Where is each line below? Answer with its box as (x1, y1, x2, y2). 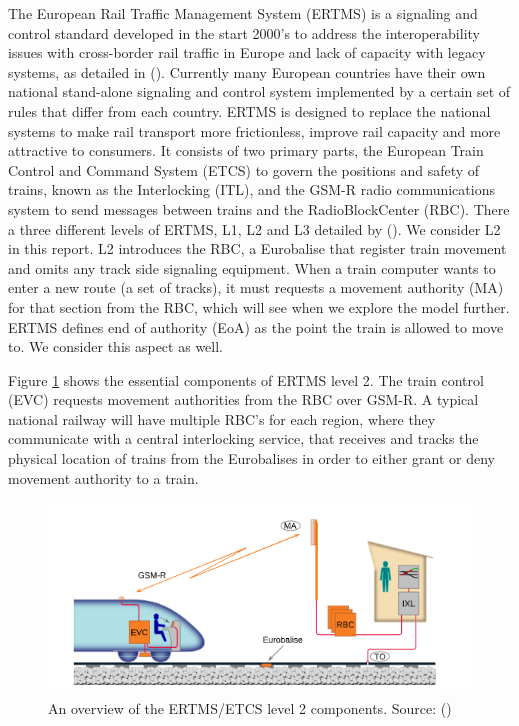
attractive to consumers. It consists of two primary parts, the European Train (8, 140, 484, 161)
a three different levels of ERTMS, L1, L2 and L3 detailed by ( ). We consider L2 (8, 218, 501, 239)
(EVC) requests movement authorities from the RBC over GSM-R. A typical (8, 389, 479, 410)
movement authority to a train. (8, 467, 199, 488)
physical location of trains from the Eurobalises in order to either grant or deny (8, 448, 495, 469)
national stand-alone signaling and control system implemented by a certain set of (8, 81, 511, 102)
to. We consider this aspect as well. (8, 336, 223, 357)
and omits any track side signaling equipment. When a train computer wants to (8, 257, 496, 278)
